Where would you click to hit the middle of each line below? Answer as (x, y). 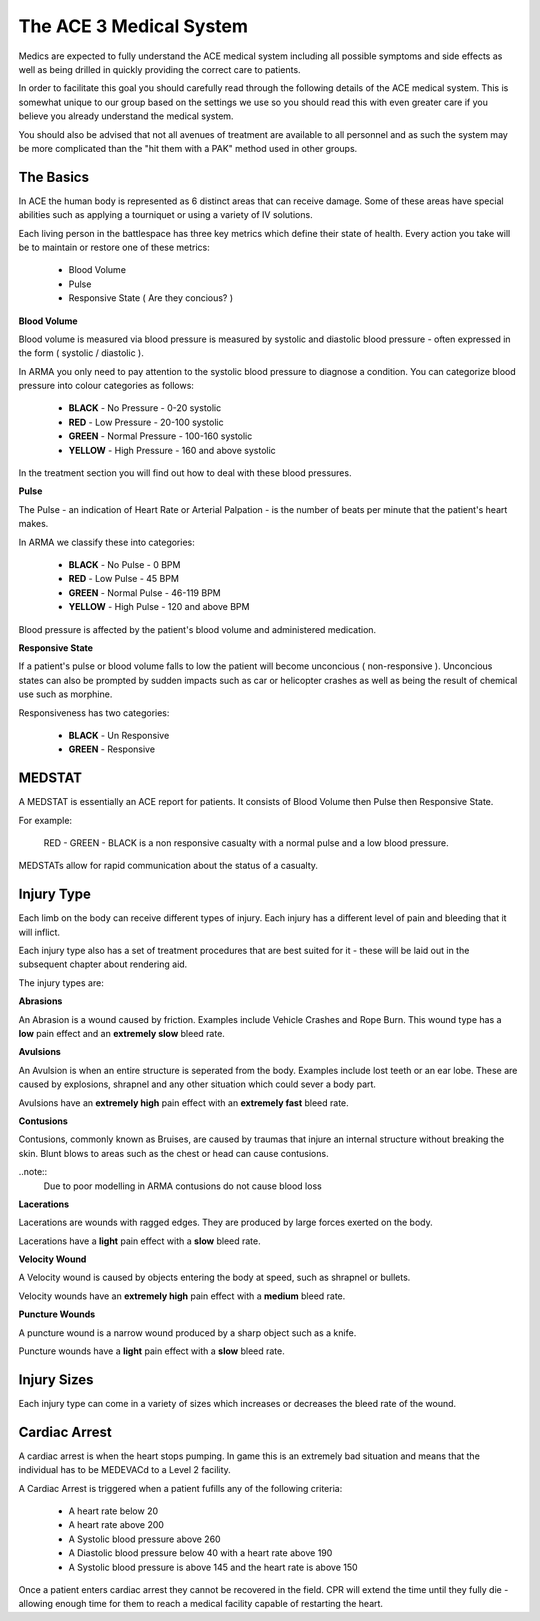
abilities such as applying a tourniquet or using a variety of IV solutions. (166, 215)
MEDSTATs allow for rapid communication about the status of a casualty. (168, 866)
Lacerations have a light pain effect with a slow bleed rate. (139, 1241)
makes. (33, 524)
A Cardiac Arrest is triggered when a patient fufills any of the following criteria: (180, 1488)
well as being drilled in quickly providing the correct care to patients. (159, 69)
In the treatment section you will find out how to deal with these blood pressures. (185, 473)
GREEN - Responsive (111, 749)
